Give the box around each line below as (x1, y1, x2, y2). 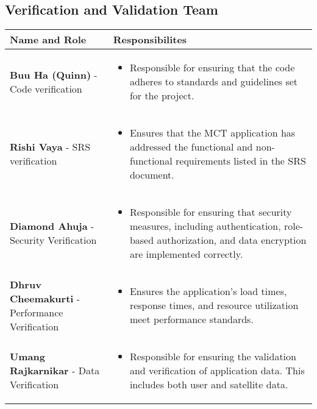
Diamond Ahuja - (10, 219, 94, 233)
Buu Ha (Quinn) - (10, 67, 98, 82)
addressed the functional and (129, 140, 253, 154)
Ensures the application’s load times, (129, 284, 287, 299)
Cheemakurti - (10, 291, 80, 305)
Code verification (10, 81, 82, 96)
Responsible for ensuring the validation (129, 349, 296, 364)
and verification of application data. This (129, 363, 305, 378)
